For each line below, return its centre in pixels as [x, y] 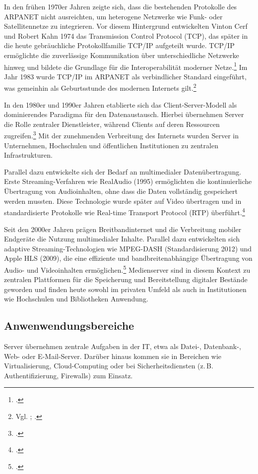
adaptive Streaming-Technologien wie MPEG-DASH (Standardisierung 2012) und [128, 248]
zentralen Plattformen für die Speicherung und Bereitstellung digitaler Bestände [126, 279]
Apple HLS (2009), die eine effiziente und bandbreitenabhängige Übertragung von [128, 258]
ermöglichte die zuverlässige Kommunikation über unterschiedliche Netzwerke [122, 55]
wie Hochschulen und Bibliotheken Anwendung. [76, 299]
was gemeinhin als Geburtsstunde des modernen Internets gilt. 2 [100, 87]
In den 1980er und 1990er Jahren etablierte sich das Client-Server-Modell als [121, 104]
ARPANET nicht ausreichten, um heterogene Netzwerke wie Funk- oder [113, 16]
